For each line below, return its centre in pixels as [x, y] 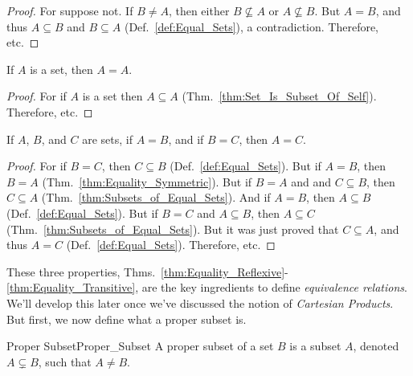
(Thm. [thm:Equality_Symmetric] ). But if [147, 181]
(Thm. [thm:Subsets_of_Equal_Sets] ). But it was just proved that [173, 229]
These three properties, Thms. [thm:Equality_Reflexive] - [147, 271]
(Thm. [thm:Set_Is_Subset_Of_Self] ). [279, 96]
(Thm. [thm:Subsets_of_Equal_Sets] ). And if [156, 197]
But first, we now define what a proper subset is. [127, 319]
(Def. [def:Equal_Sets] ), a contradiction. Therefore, [251, 26]
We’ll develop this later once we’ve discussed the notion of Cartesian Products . [200, 302]
